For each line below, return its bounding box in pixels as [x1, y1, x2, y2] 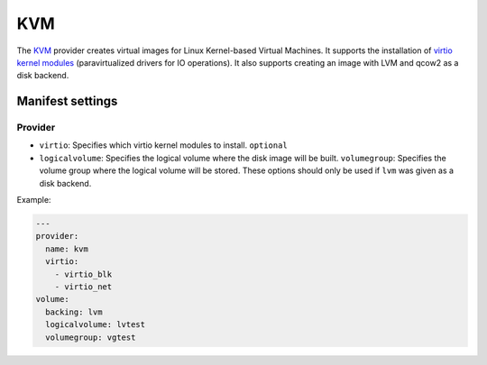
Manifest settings [16, 94, 118, 109]
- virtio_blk [54, 269, 113, 279]
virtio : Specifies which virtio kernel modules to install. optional [39, 140, 288, 151]
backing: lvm [45, 306, 103, 317]
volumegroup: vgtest [45, 332, 136, 342]
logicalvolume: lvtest [45, 320, 146, 330]
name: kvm [45, 243, 89, 254]
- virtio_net [54, 281, 113, 292]
